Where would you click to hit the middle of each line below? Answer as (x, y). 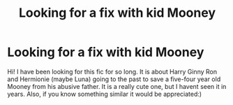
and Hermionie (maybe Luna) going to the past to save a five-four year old (114, 79)
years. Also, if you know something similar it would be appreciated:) (105, 94)
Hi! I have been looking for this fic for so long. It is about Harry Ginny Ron (112, 71)
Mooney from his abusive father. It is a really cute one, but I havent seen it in (117, 86)
